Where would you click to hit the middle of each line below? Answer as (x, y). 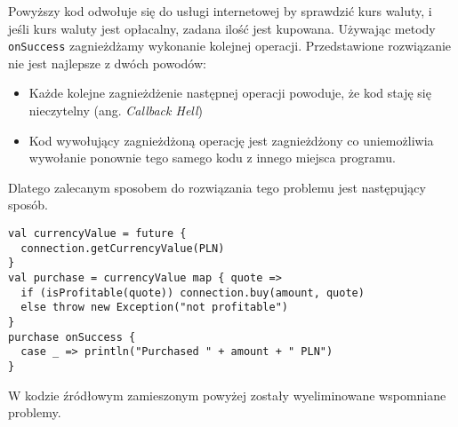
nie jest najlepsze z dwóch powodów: (107, 63)
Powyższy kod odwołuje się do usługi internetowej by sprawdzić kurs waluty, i (220, 11)
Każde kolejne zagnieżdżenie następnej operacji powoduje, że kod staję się (230, 93)
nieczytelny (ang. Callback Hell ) (116, 111)
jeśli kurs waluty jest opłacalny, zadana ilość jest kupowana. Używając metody (222, 28)
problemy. (35, 412)
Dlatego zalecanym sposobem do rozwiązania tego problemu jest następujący (217, 187)
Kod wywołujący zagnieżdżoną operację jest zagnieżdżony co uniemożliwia (231, 140)
